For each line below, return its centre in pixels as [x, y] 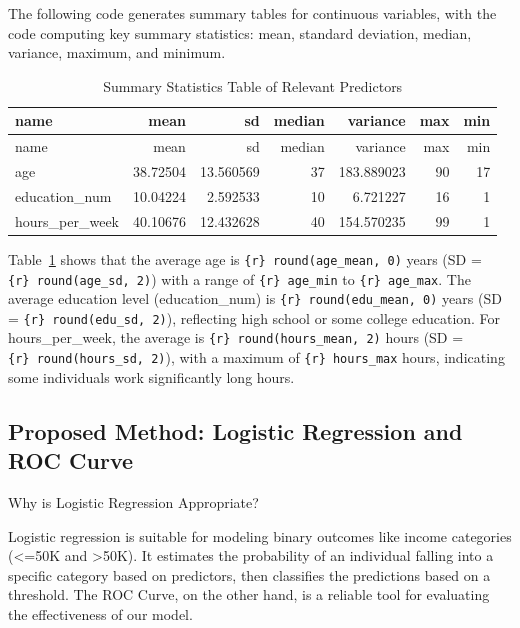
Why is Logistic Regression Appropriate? [133, 501]
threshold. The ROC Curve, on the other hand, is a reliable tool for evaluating [249, 594]
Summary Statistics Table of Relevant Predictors [253, 85]
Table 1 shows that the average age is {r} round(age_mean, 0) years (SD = [245, 258]
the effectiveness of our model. [100, 613]
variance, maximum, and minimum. [117, 52]
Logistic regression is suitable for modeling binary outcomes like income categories [260, 535]
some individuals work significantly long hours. [151, 376]
